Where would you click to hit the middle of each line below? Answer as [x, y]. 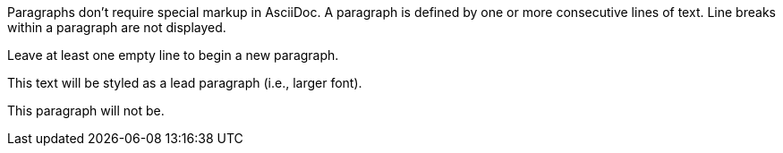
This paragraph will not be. [86, 110]
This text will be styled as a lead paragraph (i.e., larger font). [185, 83]
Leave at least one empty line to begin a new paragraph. [173, 55]
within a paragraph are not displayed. [117, 27]
